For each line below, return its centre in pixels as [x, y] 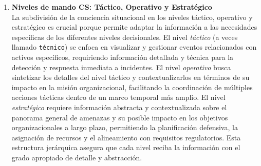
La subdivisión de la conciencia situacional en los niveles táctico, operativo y [132, 17]
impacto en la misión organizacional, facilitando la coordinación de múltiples [132, 87]
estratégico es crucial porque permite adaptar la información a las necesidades [134, 27]
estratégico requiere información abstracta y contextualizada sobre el [119, 107]
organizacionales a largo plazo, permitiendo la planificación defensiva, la [125, 127]
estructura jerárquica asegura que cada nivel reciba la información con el [126, 147]
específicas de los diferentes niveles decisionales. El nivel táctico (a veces [125, 37]
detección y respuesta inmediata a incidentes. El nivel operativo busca [121, 67]
